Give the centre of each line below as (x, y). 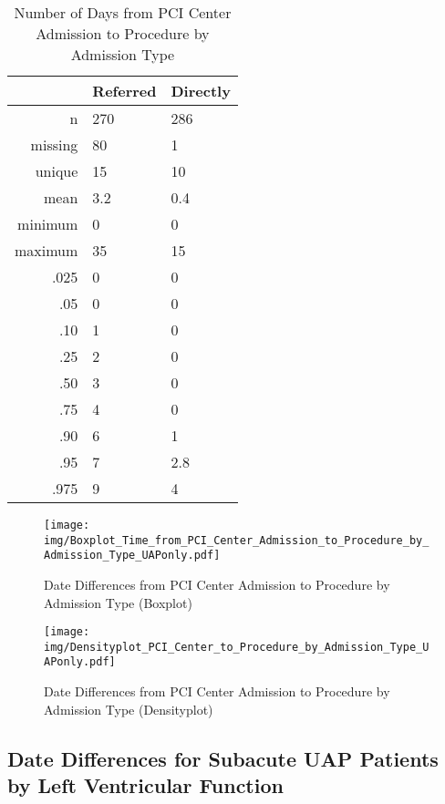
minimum (48, 224)
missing (54, 144)
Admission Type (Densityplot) (129, 709)
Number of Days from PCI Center (123, 12)
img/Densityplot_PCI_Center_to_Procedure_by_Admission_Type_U (237, 647)
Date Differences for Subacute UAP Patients (223, 758)
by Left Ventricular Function (145, 785)
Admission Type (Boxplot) (118, 602)
